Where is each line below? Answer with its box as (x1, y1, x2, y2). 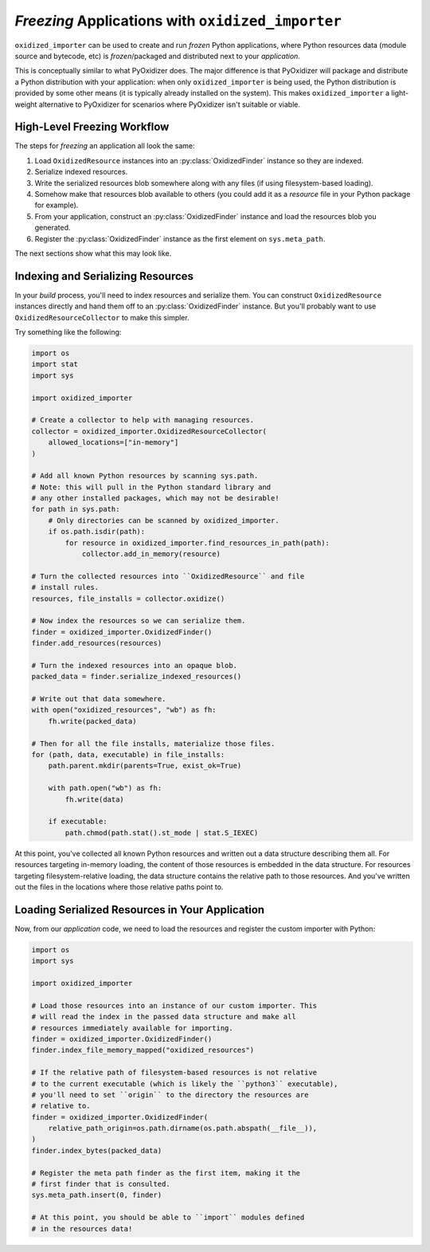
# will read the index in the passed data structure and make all (31, 1012, 296, 1022)
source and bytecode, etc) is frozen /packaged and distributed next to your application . (14, 51, 300, 61)
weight (14, 100, 37, 109)
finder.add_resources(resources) (31, 638, 162, 648)
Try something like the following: (14, 328, 122, 336)
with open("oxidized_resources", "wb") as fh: (31, 705, 217, 715)
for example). (34, 200, 79, 210)
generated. (34, 223, 71, 233)
